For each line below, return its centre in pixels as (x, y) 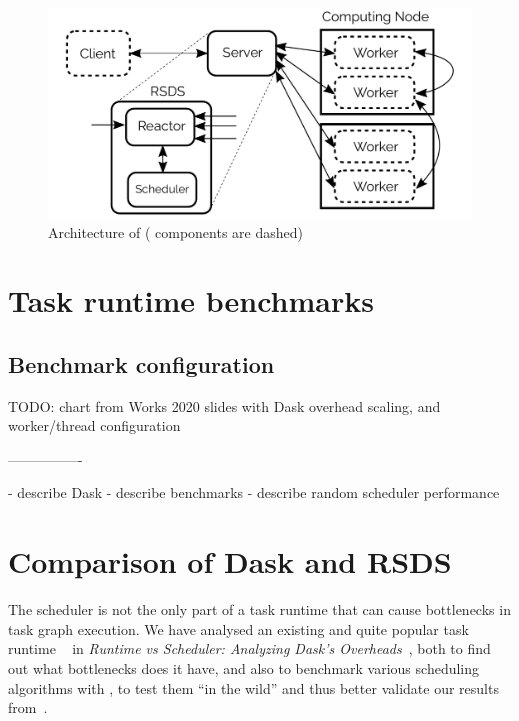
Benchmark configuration (141, 363)
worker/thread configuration (94, 425)
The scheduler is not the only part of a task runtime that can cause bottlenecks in (259, 609)
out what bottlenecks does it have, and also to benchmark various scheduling (244, 667)
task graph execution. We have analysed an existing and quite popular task (238, 628)
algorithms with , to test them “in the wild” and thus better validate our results (253, 687)
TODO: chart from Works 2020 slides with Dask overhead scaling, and (224, 405)
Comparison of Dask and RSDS (230, 561)
